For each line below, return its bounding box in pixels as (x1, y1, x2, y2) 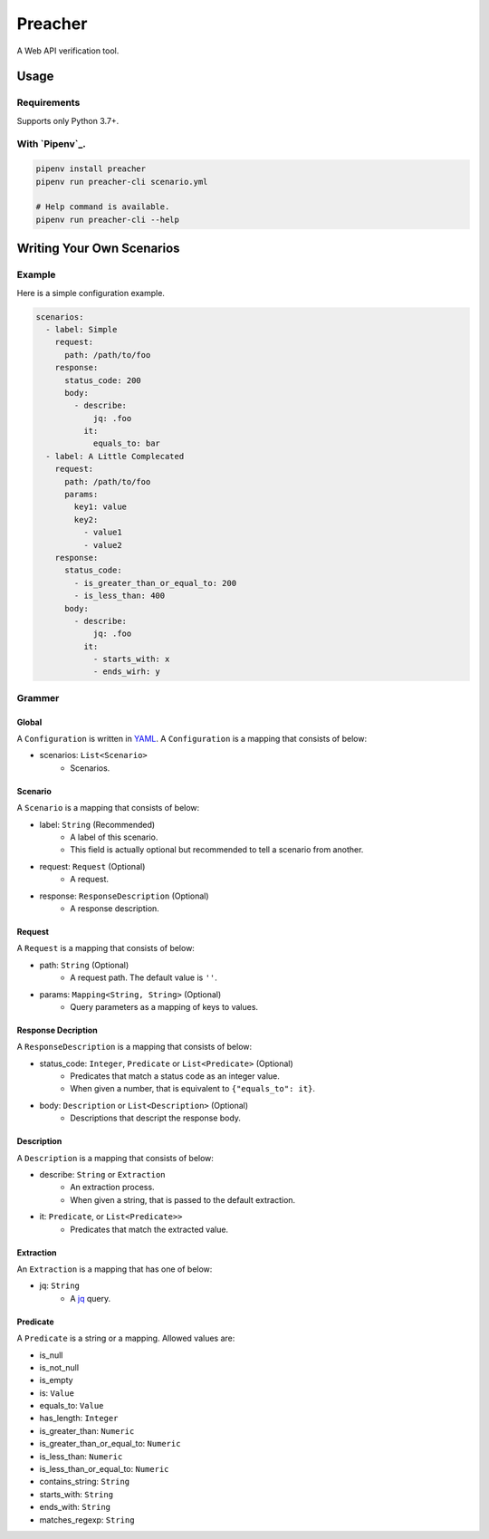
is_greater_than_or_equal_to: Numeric (39, 1438, 181, 1449)
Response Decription (16, 1024, 99, 1035)
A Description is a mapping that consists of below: (16, 1152, 215, 1163)
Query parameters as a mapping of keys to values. (70, 1001, 258, 1012)
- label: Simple (45, 324, 118, 334)
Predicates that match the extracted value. (70, 1224, 229, 1235)
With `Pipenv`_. (16, 138, 86, 150)
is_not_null (39, 1361, 80, 1372)
